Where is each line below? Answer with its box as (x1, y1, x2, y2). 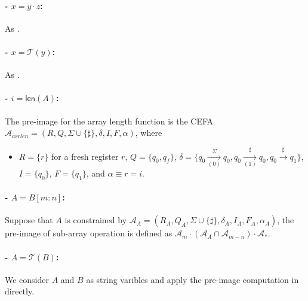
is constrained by (64, 214, 127, 226)
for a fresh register (51, 150, 119, 162)
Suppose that (5, 214, 53, 226)
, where (135, 126, 162, 139)
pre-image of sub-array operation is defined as (5, 227, 173, 239)
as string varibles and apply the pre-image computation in (86, 273, 299, 285)
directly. (5, 285, 35, 297)
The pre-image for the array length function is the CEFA (5, 114, 214, 127)
